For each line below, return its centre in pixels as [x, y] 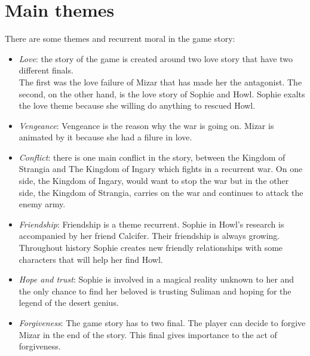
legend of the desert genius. [69, 303]
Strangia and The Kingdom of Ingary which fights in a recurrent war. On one [161, 169]
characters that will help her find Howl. [91, 259]
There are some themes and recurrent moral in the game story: [120, 39]
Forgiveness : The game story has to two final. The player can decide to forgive [162, 323]
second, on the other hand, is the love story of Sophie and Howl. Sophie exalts [162, 93]
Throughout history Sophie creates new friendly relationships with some [151, 248]
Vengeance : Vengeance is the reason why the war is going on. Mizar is [146, 125]
